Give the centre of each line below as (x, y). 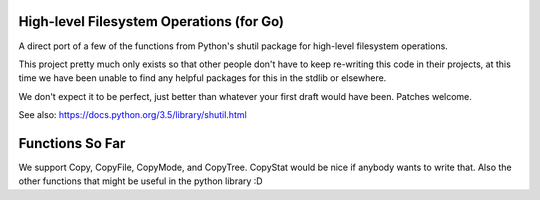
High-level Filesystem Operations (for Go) (151, 21)
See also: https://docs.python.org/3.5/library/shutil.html (132, 115)
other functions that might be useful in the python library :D (141, 181)
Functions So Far (72, 143)
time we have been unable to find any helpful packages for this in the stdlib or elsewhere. (202, 78)
